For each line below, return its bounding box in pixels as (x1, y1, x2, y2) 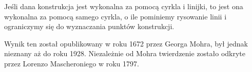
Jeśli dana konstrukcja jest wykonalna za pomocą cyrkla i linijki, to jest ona (4, 1, 243, 11)
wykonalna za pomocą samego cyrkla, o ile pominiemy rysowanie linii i (4, 11, 227, 21)
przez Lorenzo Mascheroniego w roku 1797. (4, 58, 139, 68)
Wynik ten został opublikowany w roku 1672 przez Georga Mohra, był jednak (4, 38, 248, 49)
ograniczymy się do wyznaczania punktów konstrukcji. (4, 21, 175, 32)
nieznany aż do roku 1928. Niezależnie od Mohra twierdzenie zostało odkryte (4, 48, 246, 59)
